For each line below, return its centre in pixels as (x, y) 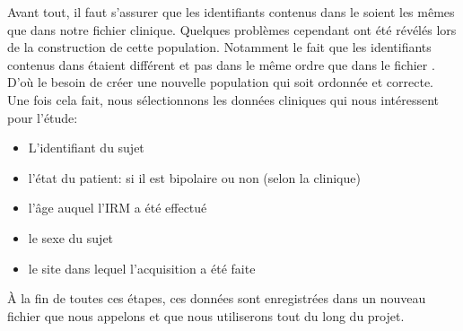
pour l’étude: (43, 117)
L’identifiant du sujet (86, 148)
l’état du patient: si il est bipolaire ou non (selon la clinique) (194, 177)
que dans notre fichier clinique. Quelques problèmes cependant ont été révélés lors (232, 29)
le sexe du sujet (71, 237)
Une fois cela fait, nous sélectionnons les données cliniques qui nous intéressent (223, 99)
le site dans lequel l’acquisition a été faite (142, 268)
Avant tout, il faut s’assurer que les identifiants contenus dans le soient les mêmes (231, 12)
